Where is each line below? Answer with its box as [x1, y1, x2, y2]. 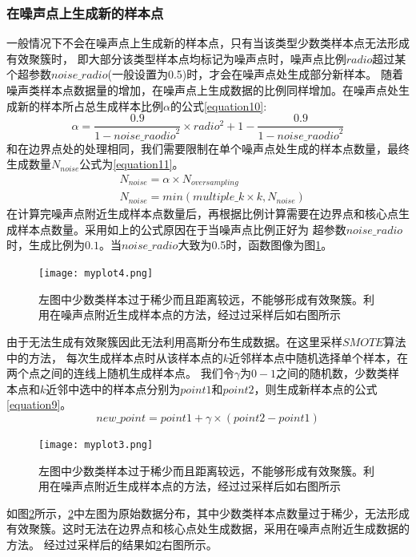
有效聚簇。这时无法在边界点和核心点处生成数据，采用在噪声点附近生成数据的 [6, 520, 410, 537]
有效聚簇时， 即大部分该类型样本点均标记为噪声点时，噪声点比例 [6, 50, 346, 67]
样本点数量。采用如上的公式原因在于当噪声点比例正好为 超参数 [17, 220, 346, 237]
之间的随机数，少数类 [276, 365, 389, 381]
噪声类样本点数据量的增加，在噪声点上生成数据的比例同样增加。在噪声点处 [6, 82, 398, 98]
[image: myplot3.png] [38, 438, 154, 450]
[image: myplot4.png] [38, 268, 154, 280]
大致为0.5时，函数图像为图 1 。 [178, 236, 333, 253]
